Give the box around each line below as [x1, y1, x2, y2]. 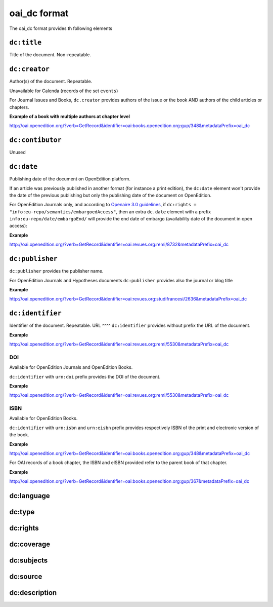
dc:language [9, 491, 50, 500]
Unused [9, 149, 26, 156]
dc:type [9, 508, 35, 516]
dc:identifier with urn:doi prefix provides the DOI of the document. [9, 373, 161, 380]
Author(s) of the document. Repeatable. [9, 79, 93, 85]
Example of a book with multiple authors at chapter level [9, 113, 130, 119]
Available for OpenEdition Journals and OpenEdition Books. [9, 364, 133, 370]
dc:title [9, 39, 42, 47]
